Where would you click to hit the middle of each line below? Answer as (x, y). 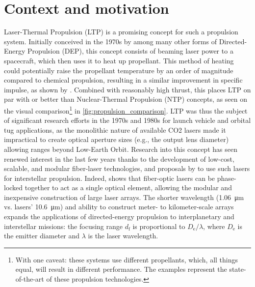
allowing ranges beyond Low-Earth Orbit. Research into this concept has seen (121, 149)
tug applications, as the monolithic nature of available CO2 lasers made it (115, 129)
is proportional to (159, 226)
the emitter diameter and (42, 236)
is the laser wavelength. (123, 236)
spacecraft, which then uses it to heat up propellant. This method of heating (119, 60)
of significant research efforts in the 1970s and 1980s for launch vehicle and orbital (127, 120)
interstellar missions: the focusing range (64, 226)
